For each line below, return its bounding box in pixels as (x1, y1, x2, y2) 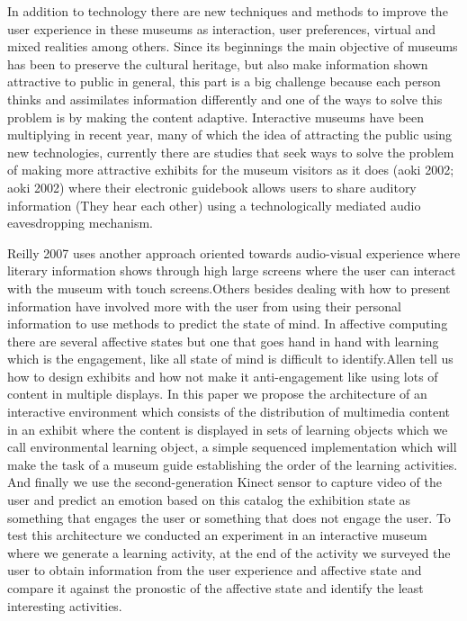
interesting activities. (7, 596, 122, 615)
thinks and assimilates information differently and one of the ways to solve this (7, 89, 443, 108)
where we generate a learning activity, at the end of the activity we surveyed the (7, 543, 451, 562)
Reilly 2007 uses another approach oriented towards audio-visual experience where (7, 243, 461, 262)
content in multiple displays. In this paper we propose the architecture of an (7, 384, 427, 403)
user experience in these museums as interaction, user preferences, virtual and (7, 19, 436, 38)
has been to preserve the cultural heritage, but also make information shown (7, 54, 428, 73)
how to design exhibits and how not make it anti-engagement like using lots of (7, 366, 438, 385)
